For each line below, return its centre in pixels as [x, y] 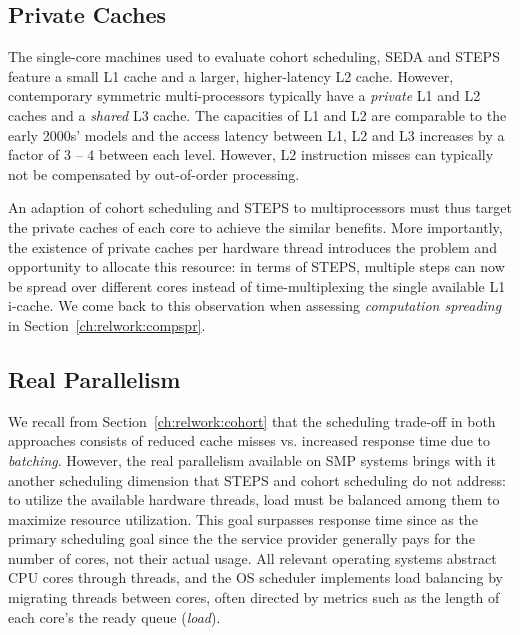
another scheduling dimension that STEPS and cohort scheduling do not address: [257, 479]
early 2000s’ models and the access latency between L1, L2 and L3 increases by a [256, 134]
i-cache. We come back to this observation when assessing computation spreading [255, 305]
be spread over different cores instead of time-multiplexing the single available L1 [257, 285]
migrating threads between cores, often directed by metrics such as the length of [254, 597]
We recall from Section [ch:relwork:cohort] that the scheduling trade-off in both [252, 420]
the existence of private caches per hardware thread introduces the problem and [252, 246]
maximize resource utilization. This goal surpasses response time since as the [243, 518]
